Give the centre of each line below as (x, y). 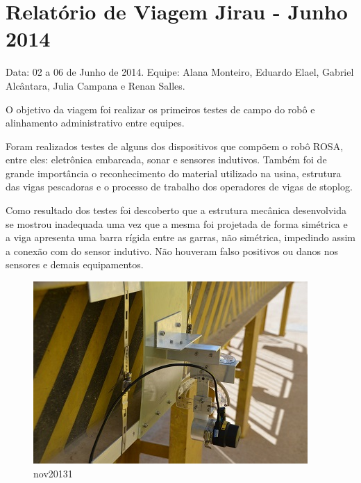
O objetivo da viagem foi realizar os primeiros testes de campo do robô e (160, 109)
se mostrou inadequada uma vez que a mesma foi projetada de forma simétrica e (177, 223)
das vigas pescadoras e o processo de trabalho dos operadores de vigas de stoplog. (179, 187)
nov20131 (53, 473)
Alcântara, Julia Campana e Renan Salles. (95, 85)
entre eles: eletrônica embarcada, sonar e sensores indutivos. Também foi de (166, 159)
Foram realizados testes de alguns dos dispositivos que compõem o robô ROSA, (175, 146)
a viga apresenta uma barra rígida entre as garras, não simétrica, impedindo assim (180, 237)
